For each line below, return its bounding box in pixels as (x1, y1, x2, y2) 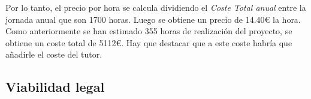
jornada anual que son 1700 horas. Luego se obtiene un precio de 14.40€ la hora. (5, 13, 301, 25)
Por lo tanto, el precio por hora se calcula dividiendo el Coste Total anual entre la (5, 1, 306, 13)
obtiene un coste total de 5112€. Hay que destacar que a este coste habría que (5, 36, 292, 49)
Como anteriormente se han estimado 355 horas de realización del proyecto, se (5, 25, 292, 37)
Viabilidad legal (5, 77, 105, 96)
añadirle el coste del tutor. (5, 48, 102, 61)
